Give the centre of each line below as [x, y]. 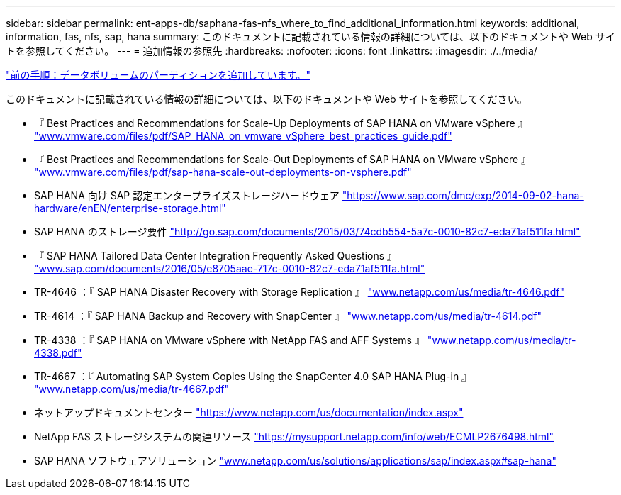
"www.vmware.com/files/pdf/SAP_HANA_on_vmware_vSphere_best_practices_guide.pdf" [243, 136]
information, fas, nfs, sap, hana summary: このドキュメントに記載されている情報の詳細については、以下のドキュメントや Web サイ [310, 37]
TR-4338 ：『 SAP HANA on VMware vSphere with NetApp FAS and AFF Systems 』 [229, 340]
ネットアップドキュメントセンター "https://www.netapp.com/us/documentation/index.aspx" [249, 412]
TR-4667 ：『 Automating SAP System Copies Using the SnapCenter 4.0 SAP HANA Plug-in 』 [253, 376]
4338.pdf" [58, 353]
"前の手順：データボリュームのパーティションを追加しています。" [158, 75]
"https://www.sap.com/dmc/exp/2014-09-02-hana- [463, 195]
